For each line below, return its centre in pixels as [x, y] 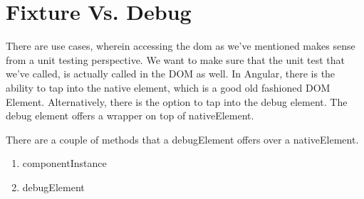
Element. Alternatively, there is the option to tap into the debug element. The [177, 101]
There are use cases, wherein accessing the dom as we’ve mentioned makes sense [181, 46]
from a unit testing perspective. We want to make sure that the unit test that [176, 59]
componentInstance [64, 163]
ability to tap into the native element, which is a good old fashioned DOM [168, 87]
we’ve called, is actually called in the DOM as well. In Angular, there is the [171, 74]
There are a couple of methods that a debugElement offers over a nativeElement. [182, 139]
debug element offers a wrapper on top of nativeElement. [130, 115]
